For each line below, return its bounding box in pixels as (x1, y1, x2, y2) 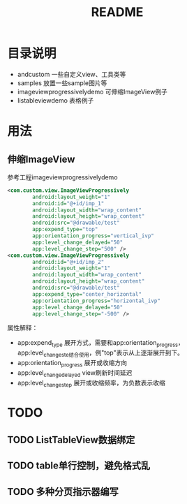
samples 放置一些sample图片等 (17, 78, 107, 87)
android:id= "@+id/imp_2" (32, 258, 105, 265)
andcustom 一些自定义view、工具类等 (17, 70, 126, 78)
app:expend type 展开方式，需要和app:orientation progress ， (17, 339, 184, 349)
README (91, 4, 144, 20)
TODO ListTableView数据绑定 (7, 434, 135, 445)
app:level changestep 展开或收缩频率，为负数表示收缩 (17, 378, 165, 388)
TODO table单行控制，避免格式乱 (7, 460, 151, 472)
